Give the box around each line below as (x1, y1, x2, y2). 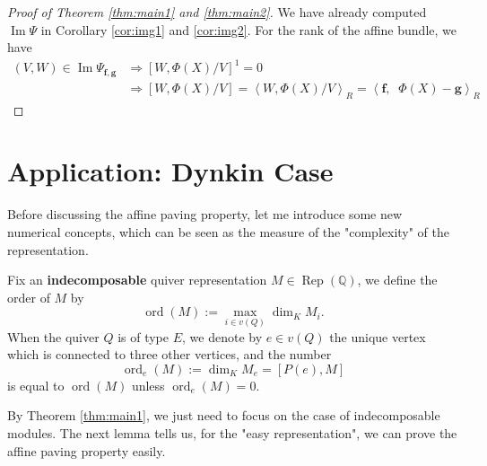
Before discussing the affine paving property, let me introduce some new (7, 205, 403, 224)
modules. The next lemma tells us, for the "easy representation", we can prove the (7, 423, 457, 442)
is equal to (7, 375, 65, 394)
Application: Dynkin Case (7, 153, 334, 189)
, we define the (357, 270, 438, 289)
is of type (117, 327, 169, 346)
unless (131, 375, 165, 394)
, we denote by (182, 327, 263, 346)
